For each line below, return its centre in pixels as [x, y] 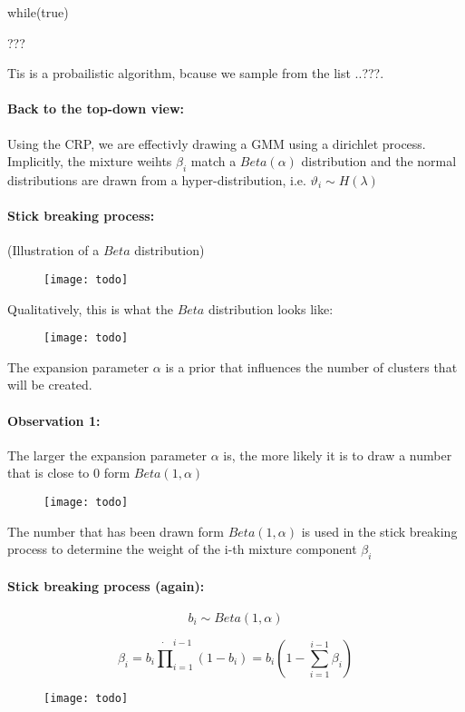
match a [213, 161]
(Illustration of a [53, 250]
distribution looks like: [271, 308]
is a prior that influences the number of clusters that [311, 366]
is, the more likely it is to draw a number [338, 455]
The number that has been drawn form [116, 531]
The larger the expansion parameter [107, 455]
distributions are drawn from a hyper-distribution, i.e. [157, 179]
